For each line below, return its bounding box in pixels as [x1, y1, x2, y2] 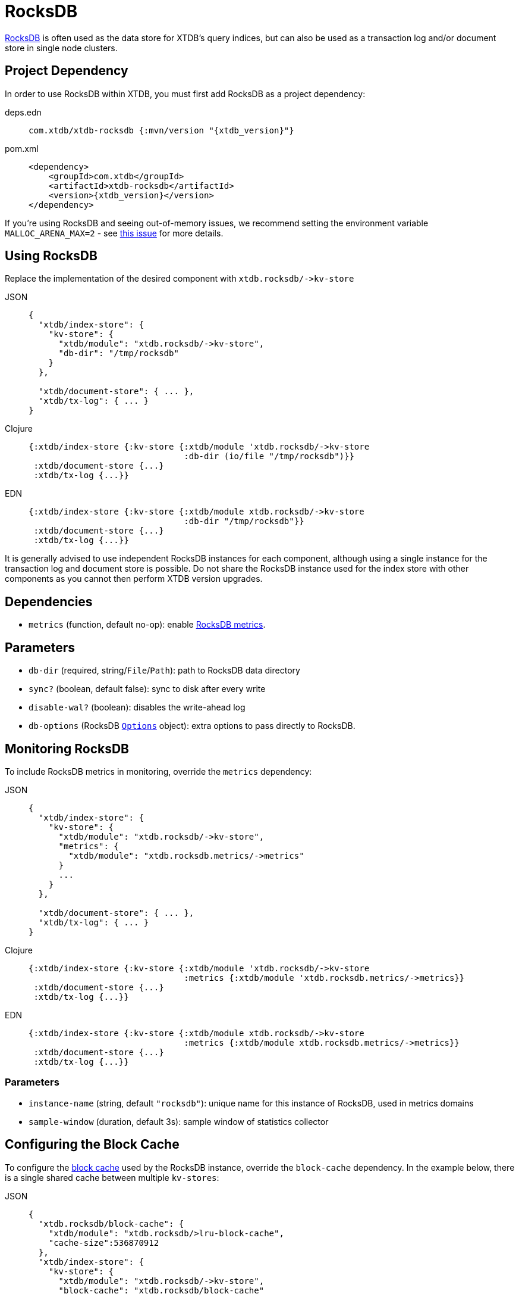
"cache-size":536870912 [48, 1237, 159, 1248]
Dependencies [5, 594, 93, 609]
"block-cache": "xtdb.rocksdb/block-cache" [58, 1285, 265, 1295]
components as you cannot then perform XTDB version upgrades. [5, 573, 263, 584]
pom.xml [5, 143, 39, 154]
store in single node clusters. [5, 42, 118, 53]
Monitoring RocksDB [5, 741, 129, 756]
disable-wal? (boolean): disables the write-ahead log [29, 702, 246, 713]
